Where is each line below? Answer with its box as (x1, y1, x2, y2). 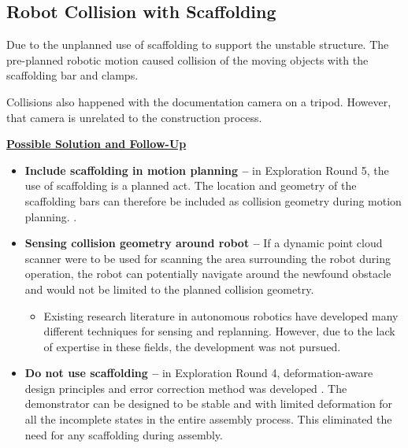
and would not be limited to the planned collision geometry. (24, 280, 314, 297)
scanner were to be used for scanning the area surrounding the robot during (24, 250, 391, 266)
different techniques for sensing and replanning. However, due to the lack (43, 323, 395, 339)
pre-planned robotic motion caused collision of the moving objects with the (6, 51, 369, 68)
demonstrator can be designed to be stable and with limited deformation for (24, 395, 393, 412)
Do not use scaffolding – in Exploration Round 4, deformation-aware (24, 365, 373, 381)
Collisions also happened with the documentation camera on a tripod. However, (6, 93, 391, 109)
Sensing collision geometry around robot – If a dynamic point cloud (24, 235, 383, 251)
